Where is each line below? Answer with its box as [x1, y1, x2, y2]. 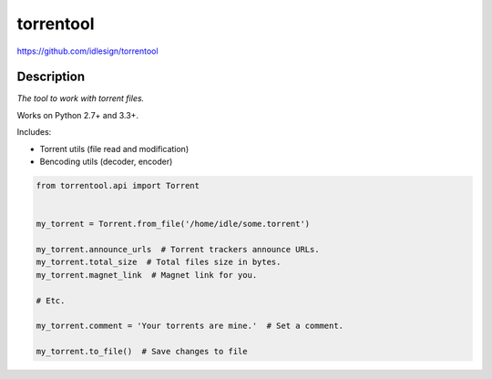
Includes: [16, 127, 52, 138]
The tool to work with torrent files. [16, 93, 145, 104]
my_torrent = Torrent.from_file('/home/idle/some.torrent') [36, 219, 311, 230]
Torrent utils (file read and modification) [39, 143, 190, 154]
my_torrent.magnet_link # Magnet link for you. [36, 270, 258, 280]
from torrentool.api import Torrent [36, 180, 200, 190]
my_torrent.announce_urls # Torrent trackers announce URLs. [36, 244, 320, 254]
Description [16, 69, 86, 85]
